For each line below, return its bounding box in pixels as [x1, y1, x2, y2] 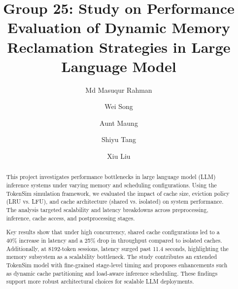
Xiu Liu [107, 151, 131, 161]
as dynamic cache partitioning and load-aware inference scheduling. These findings [6, 269, 218, 277]
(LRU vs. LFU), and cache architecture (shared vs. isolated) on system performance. [6, 197, 224, 206]
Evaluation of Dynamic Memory [7, 17, 230, 37]
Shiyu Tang [101, 134, 136, 144]
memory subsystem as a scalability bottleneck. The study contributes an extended [6, 253, 217, 261]
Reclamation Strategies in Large [7, 36, 231, 57]
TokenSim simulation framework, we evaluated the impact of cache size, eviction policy [6, 189, 230, 197]
